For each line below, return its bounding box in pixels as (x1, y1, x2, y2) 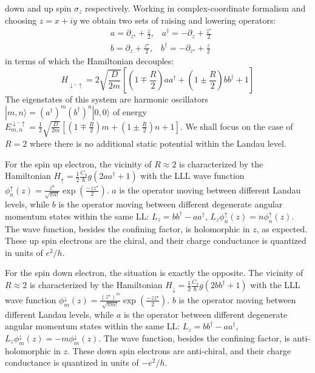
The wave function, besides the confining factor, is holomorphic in (5, 222, 250, 235)
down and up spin (5, 2, 72, 14)
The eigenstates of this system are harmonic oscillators (5, 93, 209, 106)
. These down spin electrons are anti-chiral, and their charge (67, 344, 291, 357)
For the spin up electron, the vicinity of (5, 157, 152, 170)
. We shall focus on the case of (180, 119, 293, 132)
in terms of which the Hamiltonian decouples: (5, 55, 174, 67)
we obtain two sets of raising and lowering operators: (80, 13, 276, 26)
